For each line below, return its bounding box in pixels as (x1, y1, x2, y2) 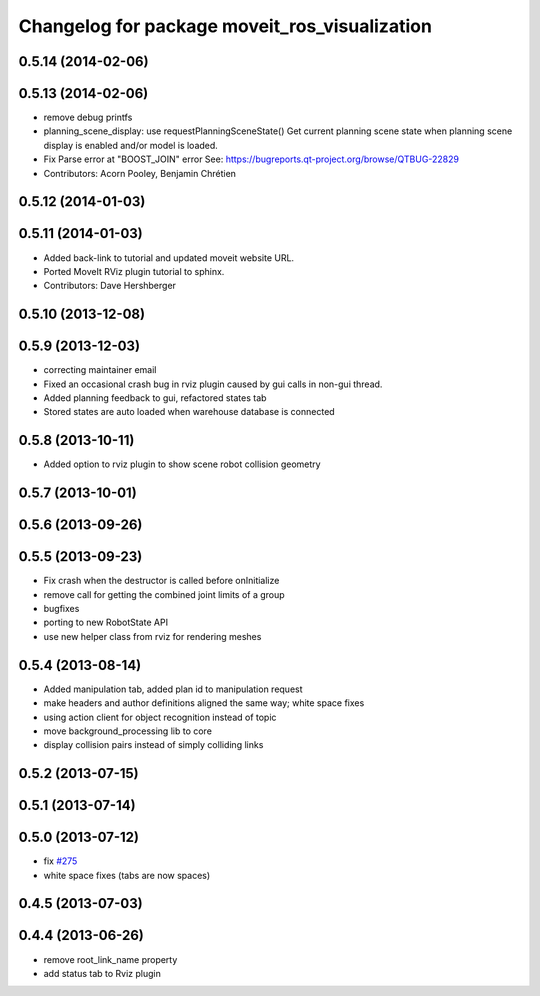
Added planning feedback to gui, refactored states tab (43, 392, 267, 404)
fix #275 (43, 855, 78, 867)
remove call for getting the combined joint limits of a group (43, 588, 285, 600)
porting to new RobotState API (43, 616, 169, 629)
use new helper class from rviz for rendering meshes (43, 630, 262, 642)
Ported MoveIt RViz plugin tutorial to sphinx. (43, 265, 225, 277)
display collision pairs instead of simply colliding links (43, 739, 264, 751)
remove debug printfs (43, 111, 133, 124)
